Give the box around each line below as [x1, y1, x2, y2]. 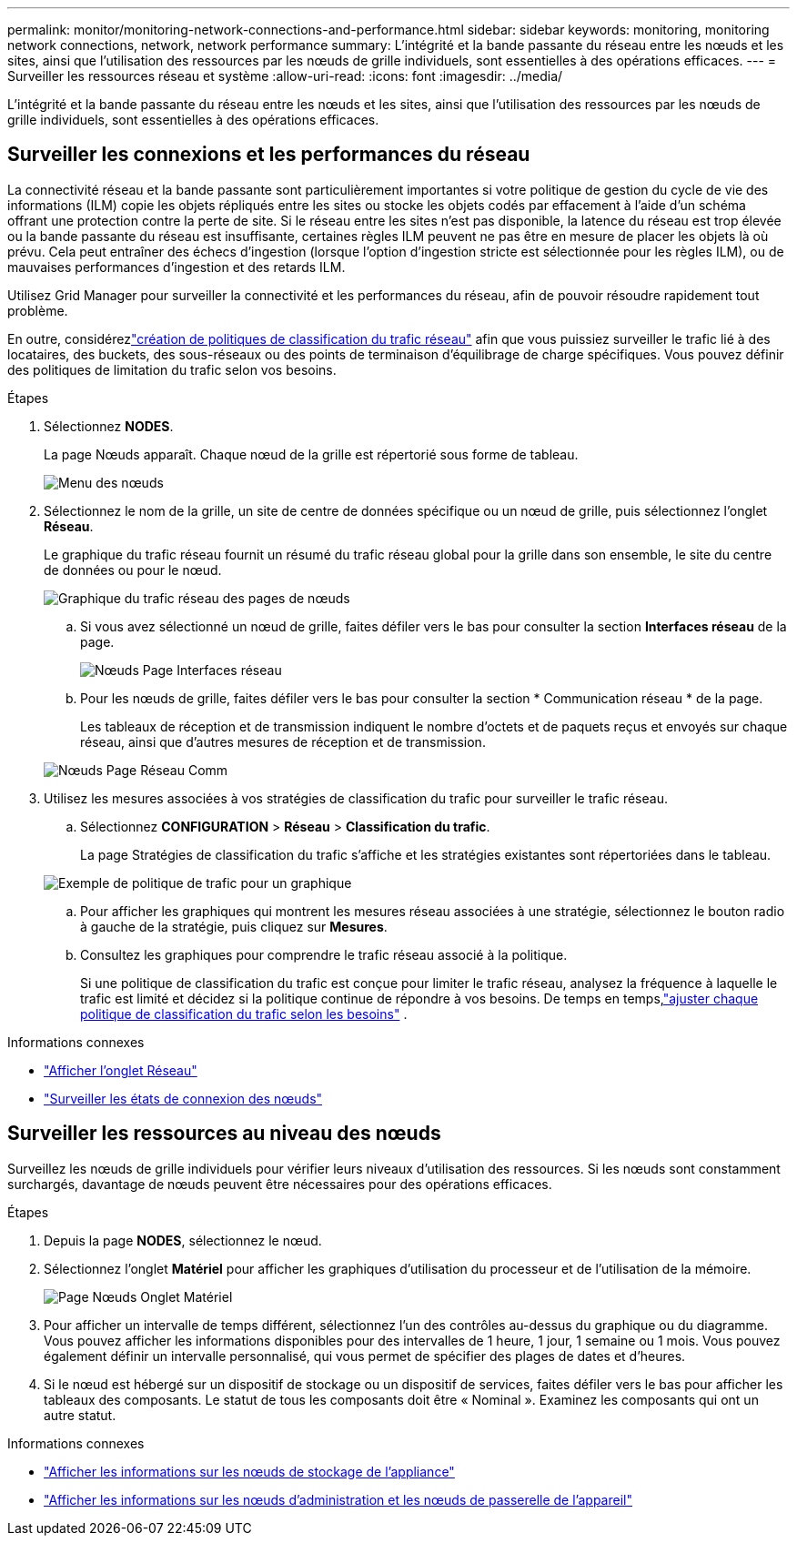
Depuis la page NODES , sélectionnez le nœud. [44, 1232, 322, 1248]
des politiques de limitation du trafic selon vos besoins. [7, 361, 337, 378]
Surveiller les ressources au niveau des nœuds [7, 1122, 441, 1145]
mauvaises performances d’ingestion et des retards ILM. [7, 258, 346, 275]
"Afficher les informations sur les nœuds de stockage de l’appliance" [44, 1463, 455, 1479]
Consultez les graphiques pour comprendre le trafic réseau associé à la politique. [80, 946, 568, 963]
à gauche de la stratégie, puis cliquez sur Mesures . [80, 918, 388, 934]
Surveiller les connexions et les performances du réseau [7, 143, 530, 166]
